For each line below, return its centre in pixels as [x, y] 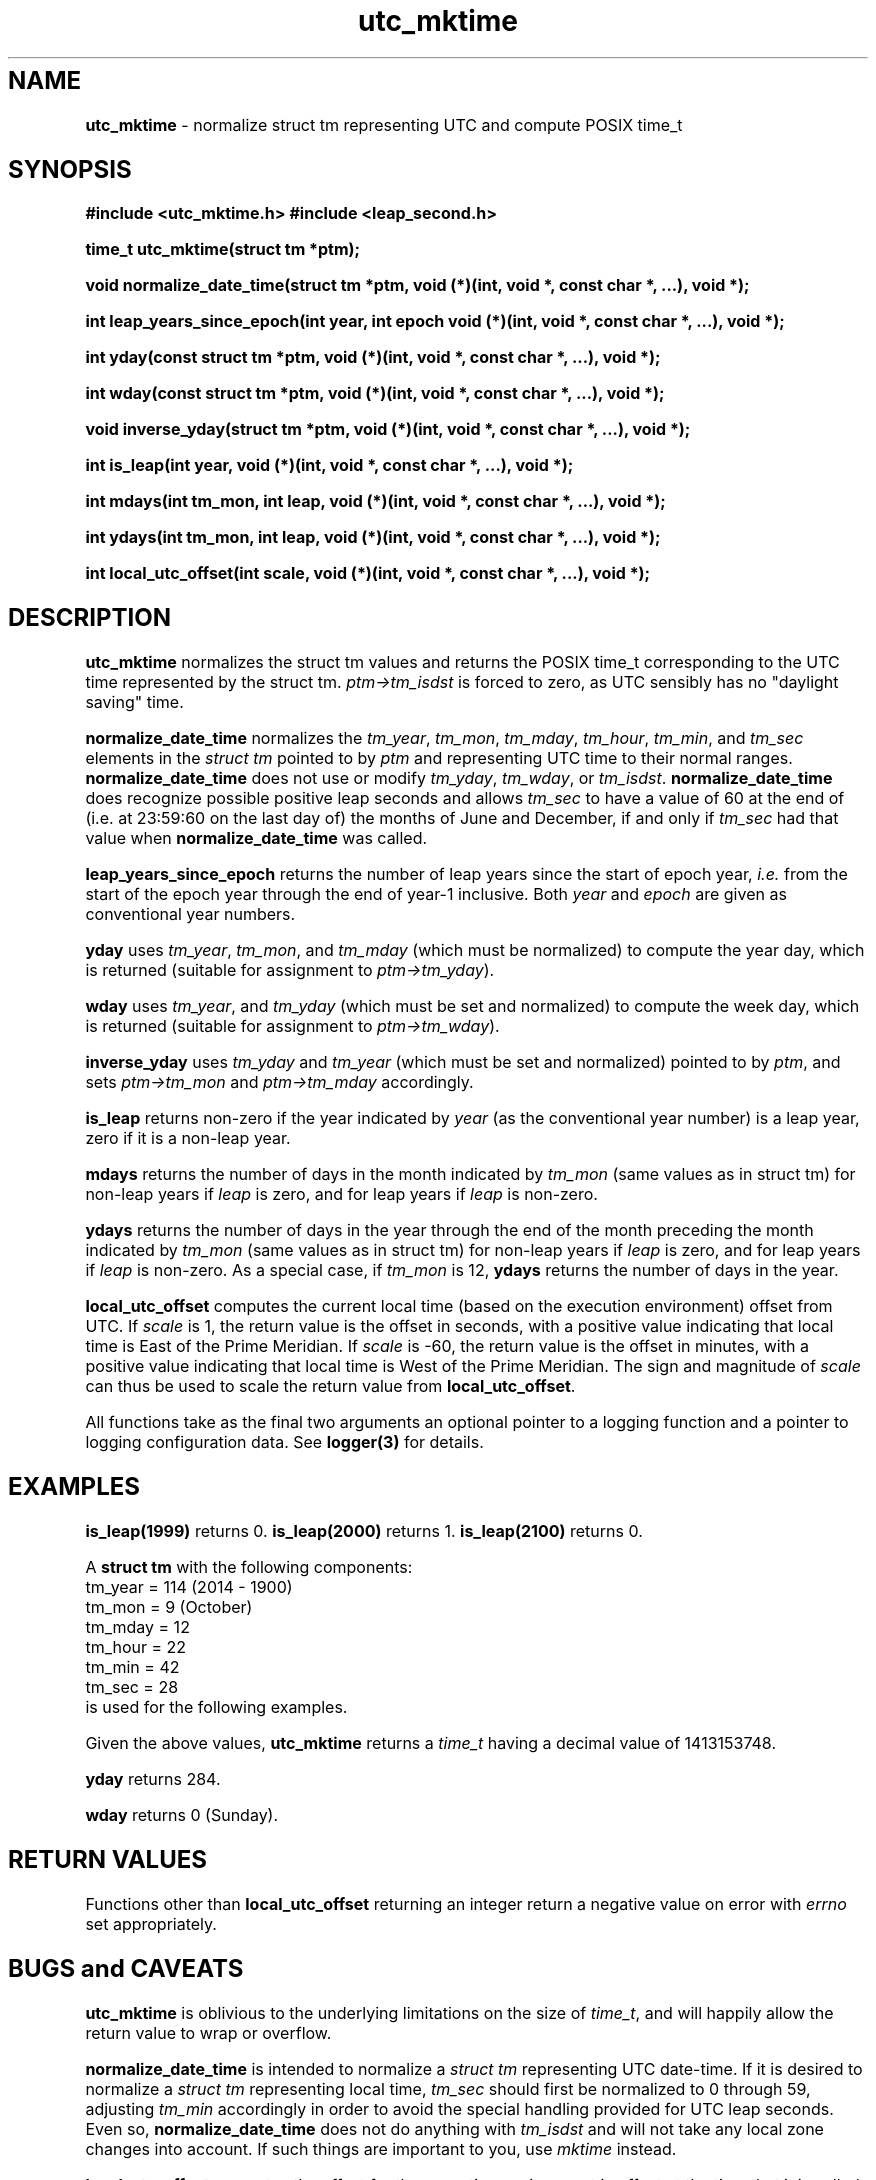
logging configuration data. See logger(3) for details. [284, 1442]
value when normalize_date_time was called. [256, 838]
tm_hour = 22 [136, 1647]
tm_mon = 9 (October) [169, 1607]
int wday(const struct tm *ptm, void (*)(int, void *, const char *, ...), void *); [375, 393]
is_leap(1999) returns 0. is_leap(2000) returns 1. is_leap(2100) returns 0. [364, 1531]
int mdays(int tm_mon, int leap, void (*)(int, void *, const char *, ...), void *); [375, 501]
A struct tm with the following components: [249, 1567]
